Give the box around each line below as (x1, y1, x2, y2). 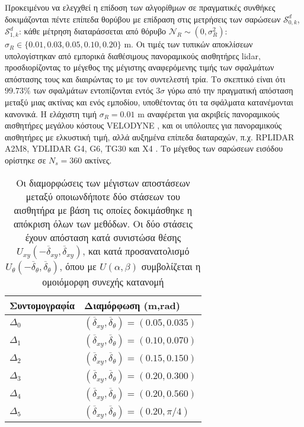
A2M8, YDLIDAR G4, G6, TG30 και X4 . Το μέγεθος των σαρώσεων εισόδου (5, 142, 283, 155)
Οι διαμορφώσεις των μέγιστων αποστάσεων (16, 175, 190, 190)
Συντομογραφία (9, 298, 75, 312)
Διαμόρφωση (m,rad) (84, 298, 180, 312)
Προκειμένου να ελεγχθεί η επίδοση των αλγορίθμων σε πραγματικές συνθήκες (5, 1, 276, 13)
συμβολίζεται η (141, 259, 201, 273)
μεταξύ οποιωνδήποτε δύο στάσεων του (25, 189, 180, 203)
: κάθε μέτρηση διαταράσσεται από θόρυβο (18, 25, 167, 37)
